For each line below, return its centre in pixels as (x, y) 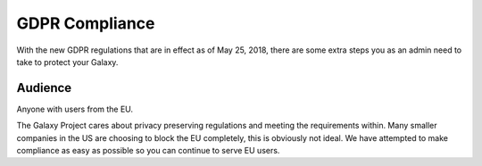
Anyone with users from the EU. (75, 109)
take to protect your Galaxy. (67, 62)
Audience (44, 88)
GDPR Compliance (86, 23)
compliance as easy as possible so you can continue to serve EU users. (148, 151)
